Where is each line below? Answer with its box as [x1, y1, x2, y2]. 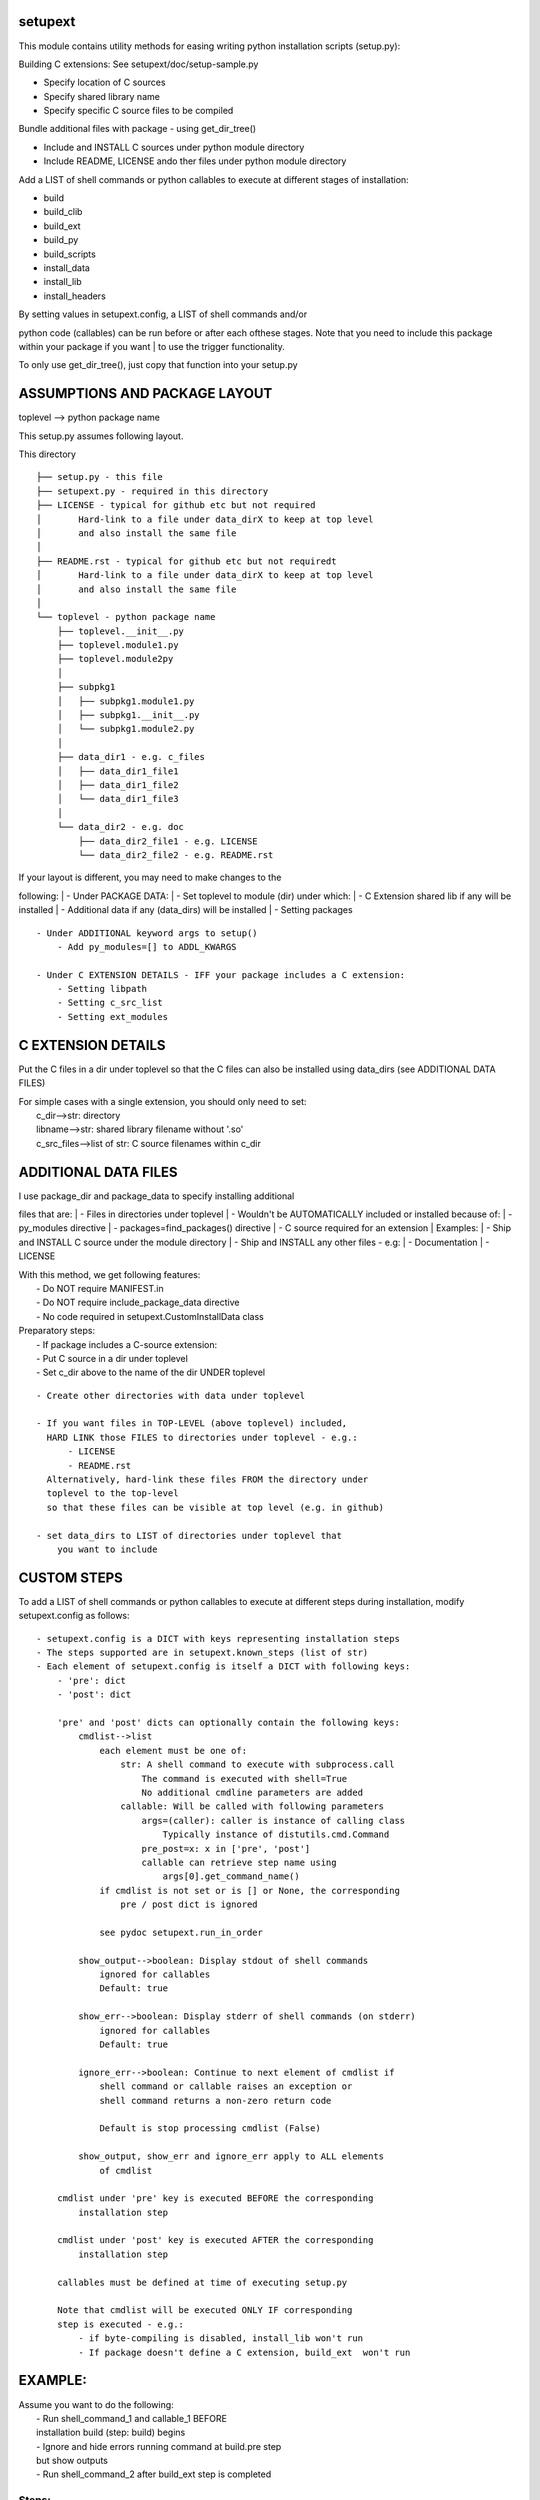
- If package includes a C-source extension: [36, 1338, 218, 1350]
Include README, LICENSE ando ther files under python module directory [43, 155, 347, 167]
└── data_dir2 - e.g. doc [56, 821, 185, 833]
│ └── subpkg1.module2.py [56, 723, 195, 735]
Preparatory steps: [18, 1325, 95, 1337]
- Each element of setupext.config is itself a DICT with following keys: [36, 1661, 411, 1672]
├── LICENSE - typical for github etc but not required [36, 500, 316, 511]
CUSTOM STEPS [18, 1569, 124, 1586]
